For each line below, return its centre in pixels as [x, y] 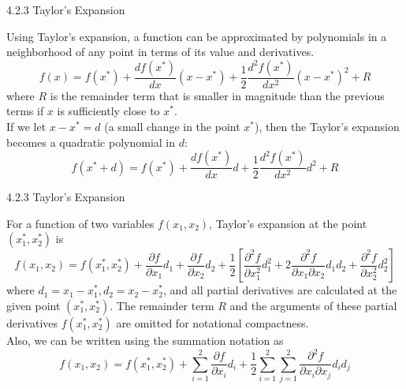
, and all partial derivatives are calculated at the [280, 290]
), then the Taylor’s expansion [327, 126]
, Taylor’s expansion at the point [288, 223]
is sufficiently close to [108, 111]
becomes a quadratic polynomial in [91, 142]
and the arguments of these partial [313, 305]
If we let [26, 126]
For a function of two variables [80, 223]
